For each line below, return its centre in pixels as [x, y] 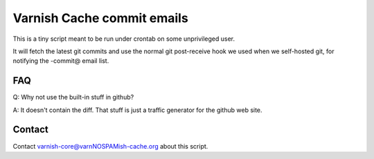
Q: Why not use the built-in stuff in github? [73, 97]
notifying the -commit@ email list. [61, 61]
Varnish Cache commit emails [100, 18]
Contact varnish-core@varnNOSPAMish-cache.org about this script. [110, 146]
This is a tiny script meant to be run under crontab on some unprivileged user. [124, 39]
